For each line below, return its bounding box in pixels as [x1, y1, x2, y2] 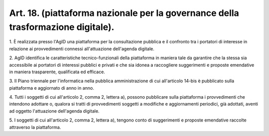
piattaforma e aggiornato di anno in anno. [9, 85, 95, 91]
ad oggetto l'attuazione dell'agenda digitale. [9, 108, 100, 114]
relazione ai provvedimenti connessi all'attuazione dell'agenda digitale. [9, 45, 154, 52]
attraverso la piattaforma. [9, 124, 61, 130]
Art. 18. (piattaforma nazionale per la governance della [9, 7, 239, 18]
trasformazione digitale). [9, 21, 115, 32]
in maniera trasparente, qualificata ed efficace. [9, 69, 106, 75]
